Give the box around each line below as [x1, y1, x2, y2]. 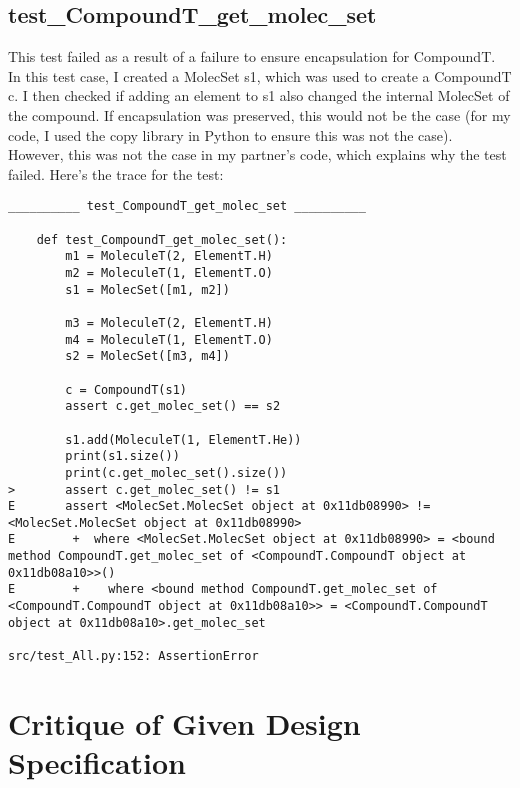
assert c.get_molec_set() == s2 [65, 399, 281, 414]
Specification [8, 742, 186, 783]
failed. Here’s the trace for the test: [8, 163, 224, 184]
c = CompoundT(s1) [65, 382, 187, 397]
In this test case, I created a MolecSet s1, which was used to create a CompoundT [8, 65, 512, 86]
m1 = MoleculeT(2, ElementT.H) [65, 249, 273, 264]
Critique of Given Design [8, 702, 361, 743]
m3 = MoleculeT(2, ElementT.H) [65, 315, 273, 330]
